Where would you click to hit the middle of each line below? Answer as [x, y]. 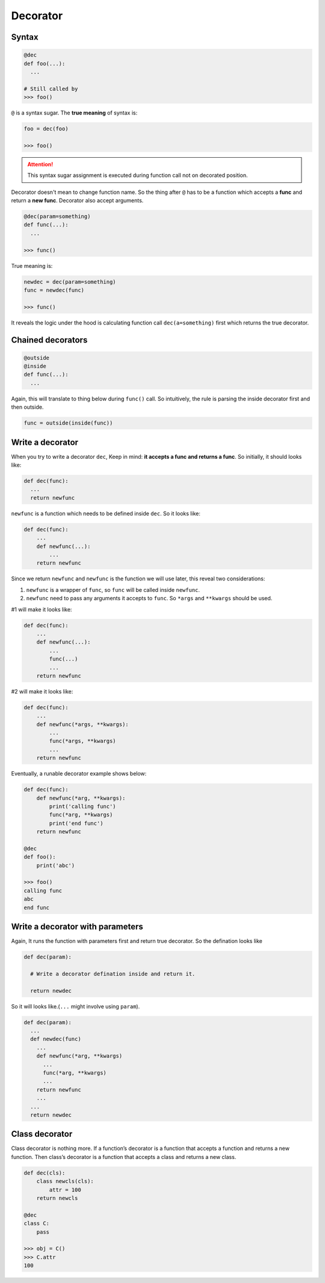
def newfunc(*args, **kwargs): [82, 724]
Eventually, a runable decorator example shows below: [79, 774]
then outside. [27, 407]
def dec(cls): [45, 1173]
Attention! [40, 164]
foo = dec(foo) [46, 129]
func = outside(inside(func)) [68, 423]
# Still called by [51, 89]
